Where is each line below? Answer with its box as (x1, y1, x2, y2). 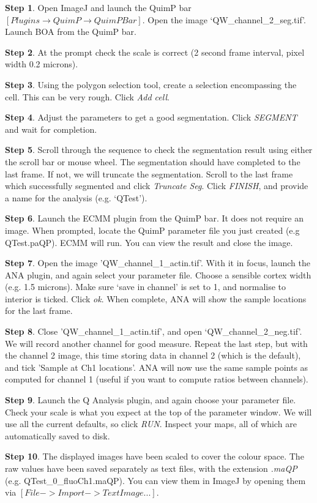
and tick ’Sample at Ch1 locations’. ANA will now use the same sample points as (5, 360, 308, 373)
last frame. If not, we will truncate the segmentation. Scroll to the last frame (5, 167, 293, 180)
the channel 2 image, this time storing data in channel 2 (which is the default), (5, 349, 301, 362)
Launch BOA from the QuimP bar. (5, 25, 136, 38)
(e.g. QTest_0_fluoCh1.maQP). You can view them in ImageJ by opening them (5, 474, 306, 486)
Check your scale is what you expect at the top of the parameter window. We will (5, 405, 312, 418)
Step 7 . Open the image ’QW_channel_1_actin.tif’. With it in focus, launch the (5, 256, 310, 269)
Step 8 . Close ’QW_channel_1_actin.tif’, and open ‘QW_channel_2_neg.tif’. (5, 325, 302, 338)
